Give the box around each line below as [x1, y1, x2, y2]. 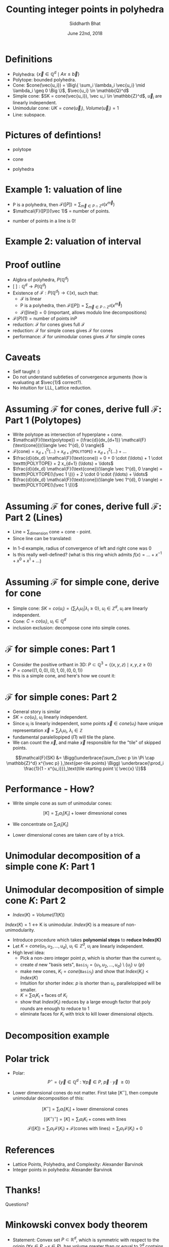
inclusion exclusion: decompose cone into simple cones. [12, 625, 131, 631]
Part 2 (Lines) [5, 512, 63, 523]
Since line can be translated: [12, 535, 72, 541]
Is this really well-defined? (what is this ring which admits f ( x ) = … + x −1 [12, 550, 162, 557]
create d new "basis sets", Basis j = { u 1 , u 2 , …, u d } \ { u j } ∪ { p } [20, 961, 145, 969]
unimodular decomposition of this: [12, 1095, 85, 1102]
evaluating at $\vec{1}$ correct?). [12, 379, 82, 385]
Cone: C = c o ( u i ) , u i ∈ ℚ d [12, 617, 67, 626]
